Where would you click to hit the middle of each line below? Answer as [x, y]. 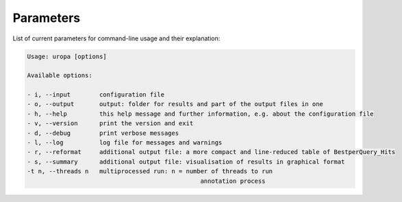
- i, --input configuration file [96, 95]
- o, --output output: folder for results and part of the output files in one [175, 104]
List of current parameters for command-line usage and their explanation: [116, 38]
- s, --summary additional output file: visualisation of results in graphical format [186, 162]
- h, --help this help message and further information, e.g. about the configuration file [200, 114]
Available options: [60, 76]
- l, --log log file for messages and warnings [125, 143]
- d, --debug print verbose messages [103, 133]
